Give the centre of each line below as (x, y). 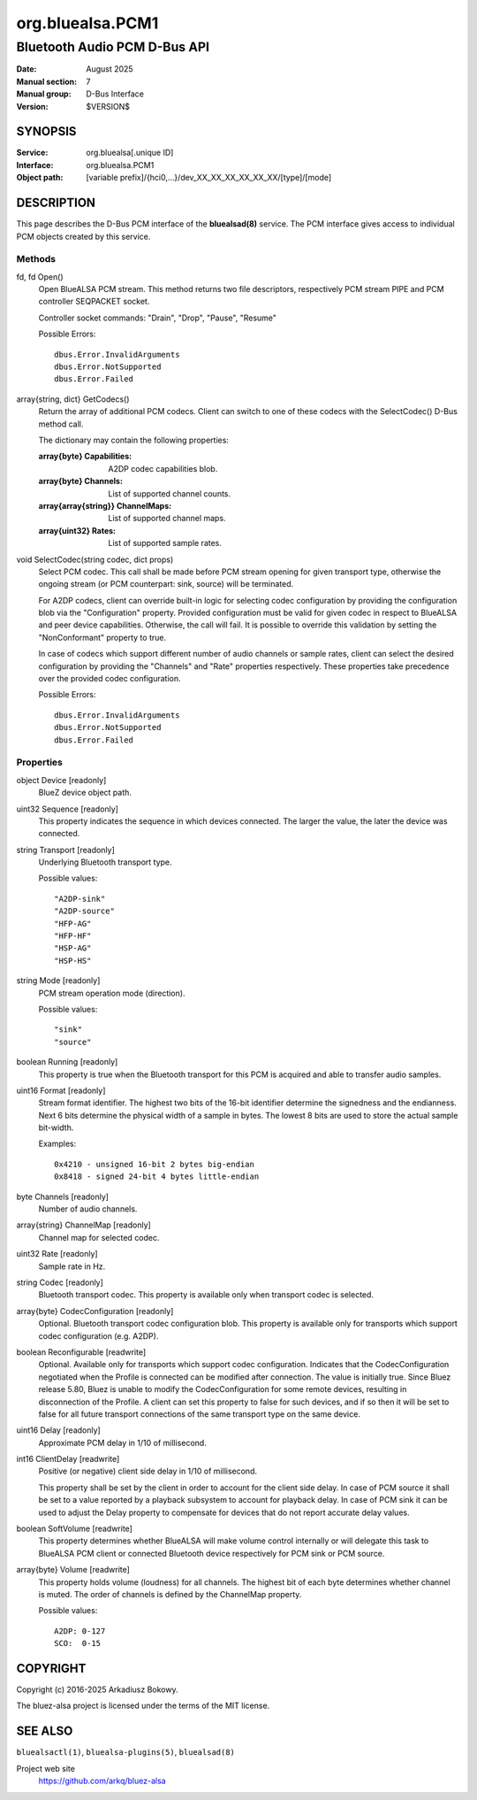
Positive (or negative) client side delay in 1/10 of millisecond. (148, 1471)
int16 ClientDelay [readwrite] (68, 1459)
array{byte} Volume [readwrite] (73, 1570)
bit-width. (56, 1127)
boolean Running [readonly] (67, 1062)
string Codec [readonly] (60, 1282)
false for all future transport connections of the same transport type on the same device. (200, 1414)
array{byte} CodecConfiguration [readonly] (95, 1311)
